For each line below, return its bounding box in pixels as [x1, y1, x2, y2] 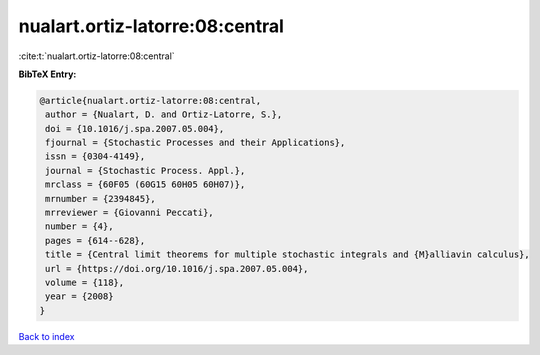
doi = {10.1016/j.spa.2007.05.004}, [45, 123, 225, 134]
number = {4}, [45, 221, 114, 232]
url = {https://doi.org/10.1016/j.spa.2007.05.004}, [45, 263, 309, 274]
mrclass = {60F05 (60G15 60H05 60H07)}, [45, 179, 246, 190]
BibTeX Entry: [18, 68, 77, 80]
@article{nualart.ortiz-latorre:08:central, [39, 95, 262, 106]
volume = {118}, [45, 277, 125, 288]
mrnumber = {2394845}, [45, 193, 157, 204]
